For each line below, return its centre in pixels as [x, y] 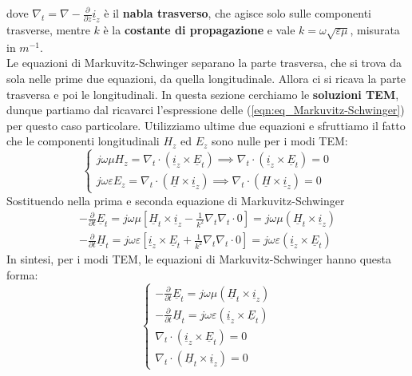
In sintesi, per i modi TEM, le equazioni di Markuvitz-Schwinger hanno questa [199, 259]
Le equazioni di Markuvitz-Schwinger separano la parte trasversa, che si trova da [204, 63]
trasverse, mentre [48, 30]
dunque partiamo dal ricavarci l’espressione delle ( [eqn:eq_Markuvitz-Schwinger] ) [206, 110]
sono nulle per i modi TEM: [280, 141]
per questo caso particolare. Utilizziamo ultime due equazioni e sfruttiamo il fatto [206, 125]
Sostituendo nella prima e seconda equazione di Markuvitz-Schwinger [176, 200]
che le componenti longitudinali [83, 141]
